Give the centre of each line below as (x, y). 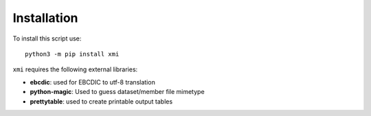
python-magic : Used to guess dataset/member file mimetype (117, 92)
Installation (45, 18)
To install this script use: (47, 38)
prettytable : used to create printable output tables (101, 101)
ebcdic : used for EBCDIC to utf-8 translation (93, 82)
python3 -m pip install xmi (72, 54)
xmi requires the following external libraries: (75, 69)
